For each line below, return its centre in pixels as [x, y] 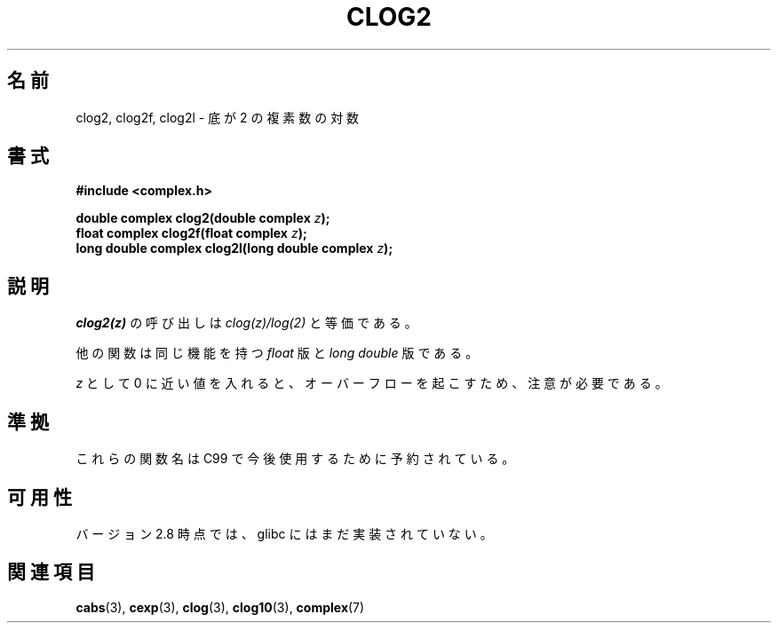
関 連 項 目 [51, 572]
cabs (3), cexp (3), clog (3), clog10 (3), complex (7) [220, 607]
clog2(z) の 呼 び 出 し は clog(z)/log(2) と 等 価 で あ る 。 [246, 323]
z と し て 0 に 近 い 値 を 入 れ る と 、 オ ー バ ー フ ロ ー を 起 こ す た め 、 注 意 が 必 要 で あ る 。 [372, 383]
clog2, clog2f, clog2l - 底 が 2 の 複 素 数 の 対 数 [218, 117]
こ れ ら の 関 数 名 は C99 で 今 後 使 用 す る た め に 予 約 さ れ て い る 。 [295, 459]
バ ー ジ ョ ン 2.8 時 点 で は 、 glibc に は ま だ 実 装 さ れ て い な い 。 [284, 533]
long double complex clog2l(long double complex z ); [234, 248]
